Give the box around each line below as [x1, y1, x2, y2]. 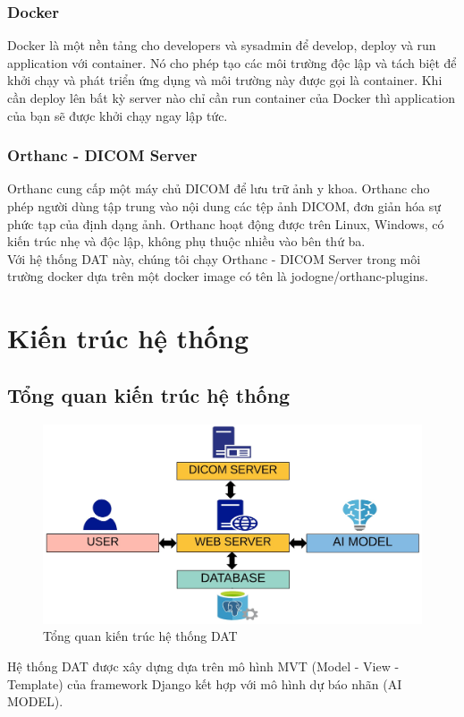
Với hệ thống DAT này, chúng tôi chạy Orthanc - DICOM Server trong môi [7, 249, 421, 268]
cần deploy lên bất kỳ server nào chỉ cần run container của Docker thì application [7, 89, 455, 107]
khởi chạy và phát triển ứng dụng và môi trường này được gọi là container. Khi [7, 71, 443, 90]
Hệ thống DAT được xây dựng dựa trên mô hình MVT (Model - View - [7, 656, 400, 675]
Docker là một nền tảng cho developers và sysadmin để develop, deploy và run [7, 36, 436, 55]
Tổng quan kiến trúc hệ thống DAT [43, 627, 238, 645]
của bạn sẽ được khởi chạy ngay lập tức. [7, 106, 228, 124]
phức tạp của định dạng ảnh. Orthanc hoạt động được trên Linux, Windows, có [7, 214, 444, 233]
